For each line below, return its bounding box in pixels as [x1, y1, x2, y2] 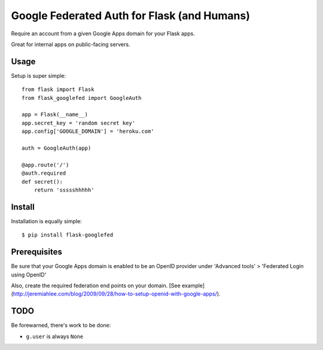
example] [181, 282, 205, 289]
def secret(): [22, 178, 63, 185]
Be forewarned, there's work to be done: [11, 322, 111, 329]
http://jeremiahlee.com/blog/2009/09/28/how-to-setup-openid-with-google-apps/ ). [13, 290, 221, 297]
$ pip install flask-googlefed [22, 232, 114, 239]
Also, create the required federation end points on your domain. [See [11, 282, 181, 289]
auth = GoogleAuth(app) [22, 144, 92, 151]
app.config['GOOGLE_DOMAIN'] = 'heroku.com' [22, 128, 155, 135]
